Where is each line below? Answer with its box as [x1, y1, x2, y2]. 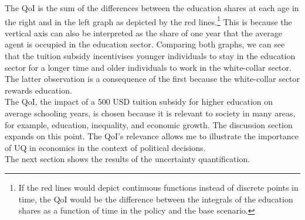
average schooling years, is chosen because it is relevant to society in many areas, [5, 107, 296, 119]
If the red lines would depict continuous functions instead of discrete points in [18, 181, 299, 193]
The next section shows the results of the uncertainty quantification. [5, 153, 250, 165]
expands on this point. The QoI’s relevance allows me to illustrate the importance [5, 130, 299, 142]
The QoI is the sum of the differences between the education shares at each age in [5, 2, 299, 13]
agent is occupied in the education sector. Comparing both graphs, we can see [5, 38, 285, 50]
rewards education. [5, 84, 72, 96]
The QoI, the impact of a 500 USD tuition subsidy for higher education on [5, 95, 273, 108]
